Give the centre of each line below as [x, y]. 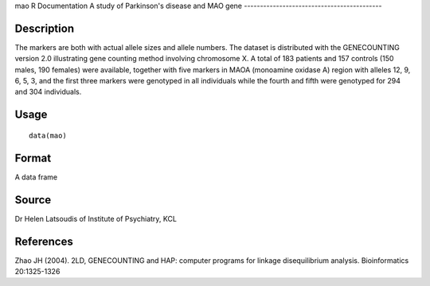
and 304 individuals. [48, 92]
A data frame [36, 177]
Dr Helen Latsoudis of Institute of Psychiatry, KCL [96, 218]
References [44, 241]
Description [45, 28]
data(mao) [48, 135]
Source [33, 200]
